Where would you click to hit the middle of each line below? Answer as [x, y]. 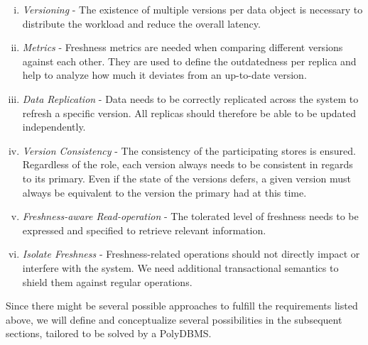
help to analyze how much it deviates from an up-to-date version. [164, 75]
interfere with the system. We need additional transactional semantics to [180, 267]
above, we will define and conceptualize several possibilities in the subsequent [174, 319]
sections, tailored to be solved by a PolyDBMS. [109, 333]
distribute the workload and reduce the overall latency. [141, 23]
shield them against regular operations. [107, 281]
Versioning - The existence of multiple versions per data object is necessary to [193, 9]
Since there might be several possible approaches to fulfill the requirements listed [182, 306]
